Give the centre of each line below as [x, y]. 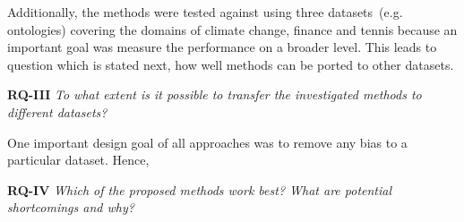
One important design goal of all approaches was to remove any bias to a [207, 142]
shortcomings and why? [71, 207]
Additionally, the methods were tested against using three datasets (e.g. [205, 12]
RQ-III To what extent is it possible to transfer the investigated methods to [215, 94]
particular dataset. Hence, [78, 160]
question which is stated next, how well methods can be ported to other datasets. [231, 64]
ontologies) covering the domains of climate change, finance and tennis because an [232, 29]
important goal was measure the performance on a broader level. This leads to [222, 47]
